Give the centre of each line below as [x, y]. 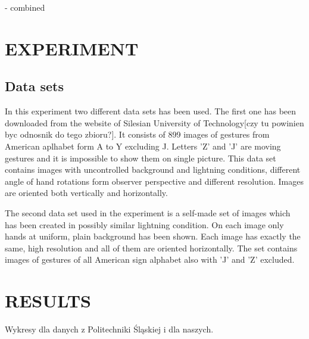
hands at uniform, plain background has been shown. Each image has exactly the [153, 236]
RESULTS [48, 301]
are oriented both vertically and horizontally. [86, 193]
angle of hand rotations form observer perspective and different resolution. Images [154, 181]
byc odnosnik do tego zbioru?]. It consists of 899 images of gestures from [137, 134]
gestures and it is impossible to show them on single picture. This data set [141, 158]
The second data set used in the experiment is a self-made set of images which [148, 212]
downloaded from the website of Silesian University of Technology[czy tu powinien [154, 122]
